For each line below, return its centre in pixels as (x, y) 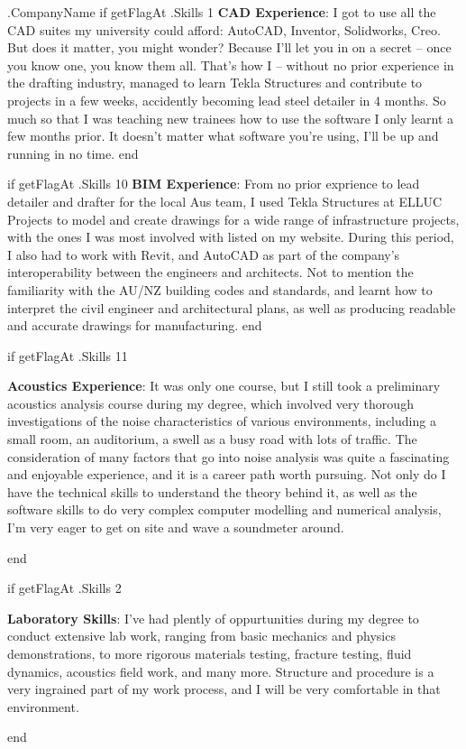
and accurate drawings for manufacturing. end (135, 325)
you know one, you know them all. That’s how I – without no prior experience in (231, 65)
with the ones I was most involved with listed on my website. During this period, (231, 237)
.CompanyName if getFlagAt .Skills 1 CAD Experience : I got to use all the (222, 12)
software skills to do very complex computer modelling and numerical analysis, (224, 509)
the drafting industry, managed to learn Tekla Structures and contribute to (215, 83)
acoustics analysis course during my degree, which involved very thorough (210, 403)
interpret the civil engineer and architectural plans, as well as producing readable (232, 307)
